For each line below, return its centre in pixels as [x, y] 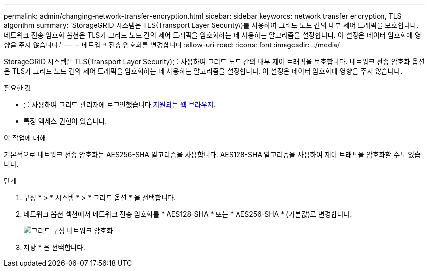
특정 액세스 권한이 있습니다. [65, 121]
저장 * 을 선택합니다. [54, 247]
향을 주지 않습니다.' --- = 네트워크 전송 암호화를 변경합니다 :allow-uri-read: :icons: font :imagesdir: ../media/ [172, 45]
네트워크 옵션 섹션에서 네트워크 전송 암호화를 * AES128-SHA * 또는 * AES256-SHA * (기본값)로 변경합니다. [188, 214]
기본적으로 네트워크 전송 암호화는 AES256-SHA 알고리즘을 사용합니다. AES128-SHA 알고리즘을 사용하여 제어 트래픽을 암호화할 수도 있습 [212, 154]
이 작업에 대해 [25, 138]
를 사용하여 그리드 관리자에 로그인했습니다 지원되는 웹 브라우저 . [120, 104]
